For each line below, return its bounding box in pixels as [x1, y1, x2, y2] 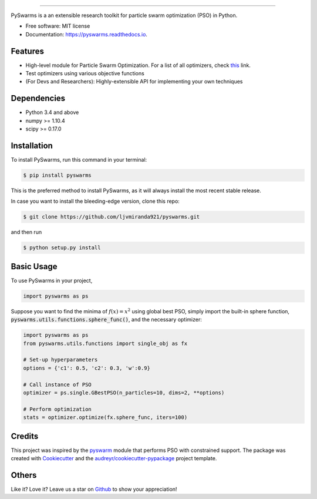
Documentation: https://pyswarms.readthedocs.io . [25, 31, 148, 38]
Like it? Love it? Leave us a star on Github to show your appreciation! [11, 485, 177, 493]
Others [11, 470, 37, 480]
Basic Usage [11, 262, 58, 272]
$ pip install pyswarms [23, 172, 92, 179]
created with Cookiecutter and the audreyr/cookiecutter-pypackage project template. [11, 455, 217, 462]
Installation [11, 140, 53, 150]
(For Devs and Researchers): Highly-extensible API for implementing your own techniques [25, 78, 243, 85]
